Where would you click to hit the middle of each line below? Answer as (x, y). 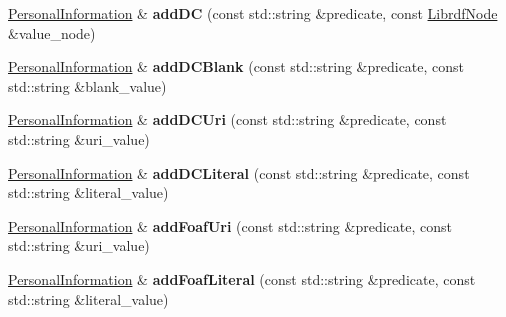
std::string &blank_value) (87, 85)
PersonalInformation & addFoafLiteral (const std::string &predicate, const (242, 278)
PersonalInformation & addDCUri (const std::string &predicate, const (227, 119)
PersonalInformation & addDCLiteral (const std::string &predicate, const (239, 172)
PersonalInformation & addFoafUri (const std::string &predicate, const (230, 225)
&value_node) (52, 32)
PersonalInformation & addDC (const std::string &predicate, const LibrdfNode (253, 13)
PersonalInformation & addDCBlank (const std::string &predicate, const (236, 66)
